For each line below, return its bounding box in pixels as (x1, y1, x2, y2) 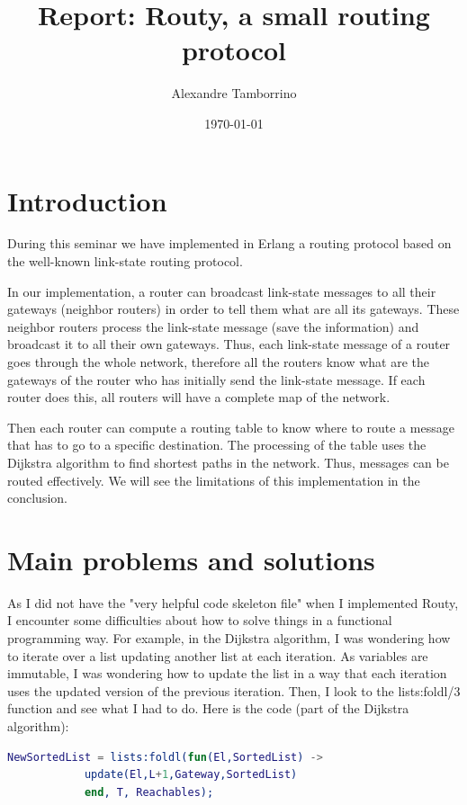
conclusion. (7, 488, 67, 507)
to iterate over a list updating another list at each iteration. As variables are (7, 646, 428, 665)
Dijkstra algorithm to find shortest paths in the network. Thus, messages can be (7, 452, 449, 471)
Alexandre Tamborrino (171, 84, 297, 103)
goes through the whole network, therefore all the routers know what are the (7, 353, 430, 371)
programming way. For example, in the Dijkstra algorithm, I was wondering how (7, 629, 451, 648)
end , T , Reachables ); (84, 785, 214, 799)
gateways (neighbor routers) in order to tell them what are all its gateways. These (7, 300, 460, 318)
